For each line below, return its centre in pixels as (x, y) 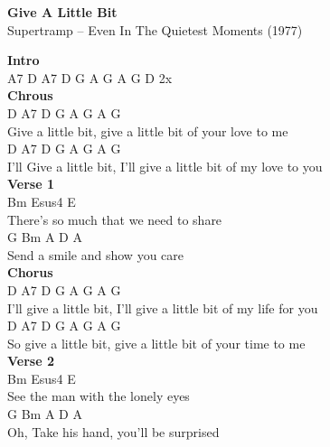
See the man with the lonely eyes (99, 396)
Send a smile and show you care (96, 254)
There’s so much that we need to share (115, 219)
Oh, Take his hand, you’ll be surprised (113, 431)
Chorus (30, 272)
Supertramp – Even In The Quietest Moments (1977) (155, 29)
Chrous (30, 95)
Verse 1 (31, 184)
